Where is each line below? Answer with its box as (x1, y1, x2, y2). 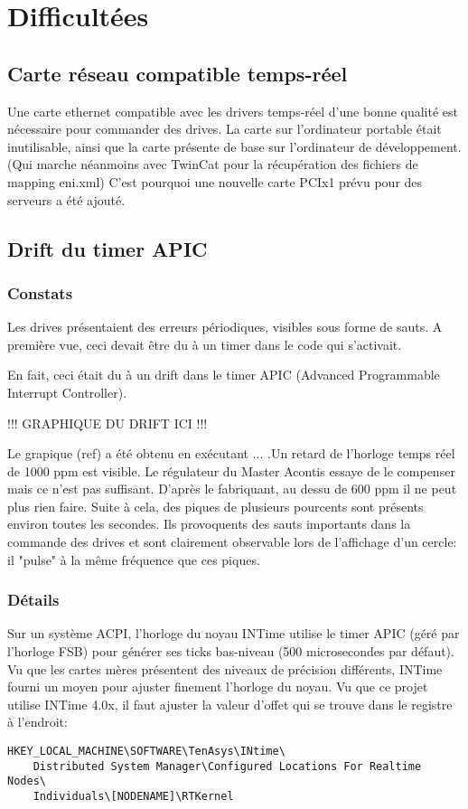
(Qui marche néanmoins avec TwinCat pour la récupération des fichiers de (7, 155, 418, 174)
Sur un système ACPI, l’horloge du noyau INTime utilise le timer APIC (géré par (7, 624, 460, 643)
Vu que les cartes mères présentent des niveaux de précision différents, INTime (7, 659, 443, 678)
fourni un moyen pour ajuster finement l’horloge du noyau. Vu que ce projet (7, 677, 428, 696)
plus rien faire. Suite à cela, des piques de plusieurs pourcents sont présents (7, 496, 424, 515)
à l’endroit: (7, 712, 68, 731)
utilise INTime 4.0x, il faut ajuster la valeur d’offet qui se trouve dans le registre (7, 694, 453, 713)
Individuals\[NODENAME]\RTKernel (33, 790, 234, 804)
